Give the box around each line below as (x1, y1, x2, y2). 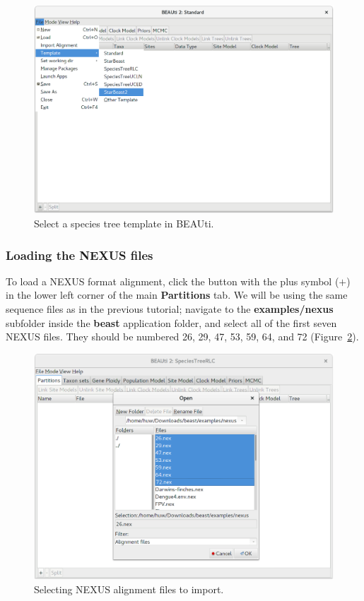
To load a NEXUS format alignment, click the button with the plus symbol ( (6, 273, 339, 288)
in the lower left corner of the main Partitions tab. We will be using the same (6, 287, 348, 302)
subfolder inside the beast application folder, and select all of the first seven (6, 315, 337, 330)
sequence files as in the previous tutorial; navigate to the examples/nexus (6, 301, 334, 316)
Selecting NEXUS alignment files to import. (34, 582, 224, 597)
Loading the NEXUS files (6, 246, 153, 263)
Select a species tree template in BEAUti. (34, 215, 214, 230)
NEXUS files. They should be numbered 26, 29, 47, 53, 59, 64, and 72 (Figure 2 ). (6, 329, 359, 344)
